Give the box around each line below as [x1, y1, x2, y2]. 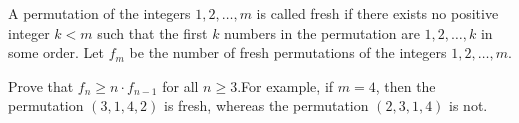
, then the [375, 75, 436, 96]
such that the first [97, 22, 208, 43]
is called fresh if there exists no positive [256, 3, 499, 23]
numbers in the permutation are [224, 22, 420, 43]
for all [162, 75, 199, 96]
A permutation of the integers [8, 3, 191, 23]
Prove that [8, 75, 74, 96]
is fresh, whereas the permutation [164, 95, 369, 116]
